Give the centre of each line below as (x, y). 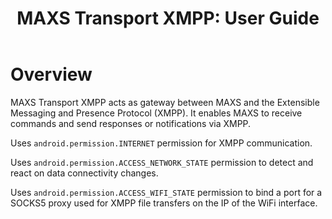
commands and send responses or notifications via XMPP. (131, 123)
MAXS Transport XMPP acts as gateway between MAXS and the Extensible (165, 102)
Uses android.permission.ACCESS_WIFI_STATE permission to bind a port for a (166, 192)
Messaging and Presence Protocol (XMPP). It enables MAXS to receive (156, 113)
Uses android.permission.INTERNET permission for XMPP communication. (161, 143)
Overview (51, 74)
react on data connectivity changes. (84, 173)
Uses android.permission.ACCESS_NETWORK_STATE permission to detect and (162, 162)
